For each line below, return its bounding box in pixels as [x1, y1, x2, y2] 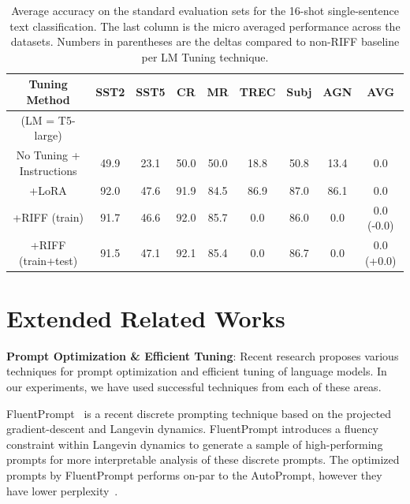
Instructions [19, 162, 77, 178]
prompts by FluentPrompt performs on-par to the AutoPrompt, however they [6, 466, 382, 483]
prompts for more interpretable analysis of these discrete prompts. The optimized [6, 451, 400, 468]
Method [26, 91, 70, 107]
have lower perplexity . [6, 482, 118, 498]
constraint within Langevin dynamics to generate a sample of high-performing [6, 435, 383, 452]
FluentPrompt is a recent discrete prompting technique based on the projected [6, 405, 392, 421]
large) [34, 127, 62, 144]
